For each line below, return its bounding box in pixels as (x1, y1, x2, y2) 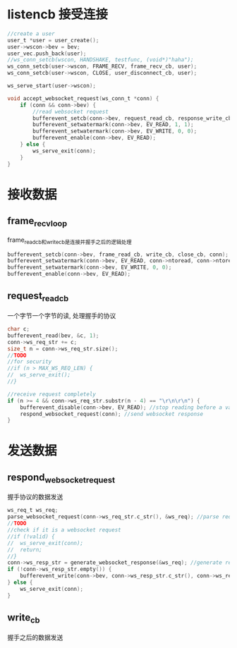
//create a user (7, 30, 55, 37)
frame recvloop (7, 215, 68, 229)
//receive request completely (7, 391, 97, 398)
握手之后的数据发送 (7, 632, 63, 642)
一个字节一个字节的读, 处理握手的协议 (7, 312, 116, 320)
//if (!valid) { (7, 533, 55, 540)
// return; (7, 546, 42, 554)
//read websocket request (32, 108, 109, 115)
